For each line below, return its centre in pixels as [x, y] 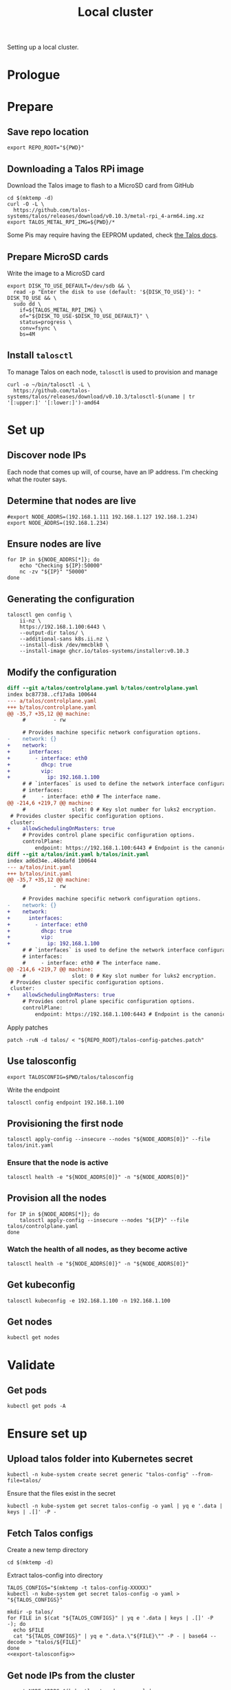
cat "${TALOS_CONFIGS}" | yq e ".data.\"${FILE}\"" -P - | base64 [110, 1636]
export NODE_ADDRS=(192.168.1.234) [58, 523]
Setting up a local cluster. [43, 47]
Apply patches [27, 1027]
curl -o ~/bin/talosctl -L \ [49, 384]
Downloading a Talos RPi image [76, 169]
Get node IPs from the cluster [71, 1675]
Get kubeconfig [41, 1285]
